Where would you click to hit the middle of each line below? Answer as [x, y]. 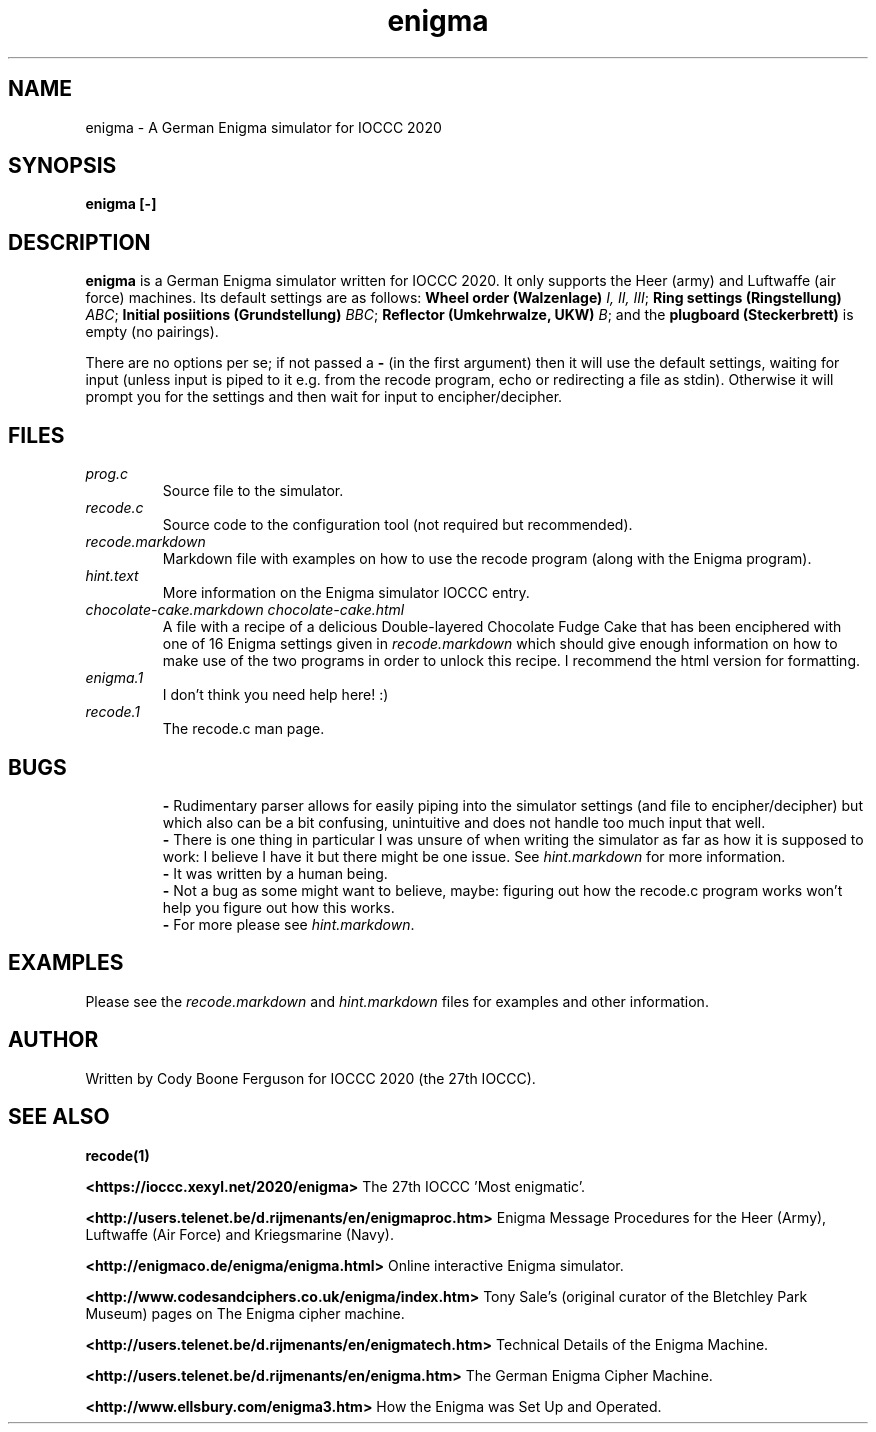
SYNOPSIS [62, 166]
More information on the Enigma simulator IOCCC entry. [346, 593]
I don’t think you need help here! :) [275, 695]
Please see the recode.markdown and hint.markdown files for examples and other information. [397, 1001]
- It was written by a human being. [275, 873]
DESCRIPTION [79, 242]
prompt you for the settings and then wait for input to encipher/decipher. [324, 397]
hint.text [112, 576]
